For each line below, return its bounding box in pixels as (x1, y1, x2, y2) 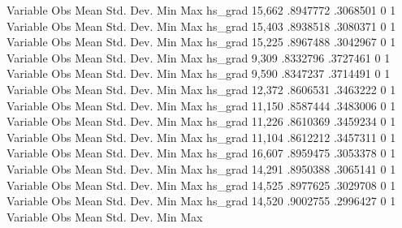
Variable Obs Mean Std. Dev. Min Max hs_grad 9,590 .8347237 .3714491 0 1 (6, 65, 391, 82)
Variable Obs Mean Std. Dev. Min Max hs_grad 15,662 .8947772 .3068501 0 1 (6, 2, 396, 18)
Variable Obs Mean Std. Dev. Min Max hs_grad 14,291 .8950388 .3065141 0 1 (6, 160, 396, 177)
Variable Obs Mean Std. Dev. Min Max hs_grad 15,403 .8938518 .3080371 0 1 (6, 17, 396, 34)
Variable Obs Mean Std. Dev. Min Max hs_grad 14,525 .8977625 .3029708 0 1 (6, 176, 396, 193)
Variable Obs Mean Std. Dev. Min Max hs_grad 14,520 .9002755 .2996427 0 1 (6, 192, 396, 209)
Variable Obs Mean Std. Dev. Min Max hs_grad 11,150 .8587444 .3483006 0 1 (6, 97, 396, 114)
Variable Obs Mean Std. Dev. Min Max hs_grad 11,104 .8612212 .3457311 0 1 (6, 128, 396, 145)
